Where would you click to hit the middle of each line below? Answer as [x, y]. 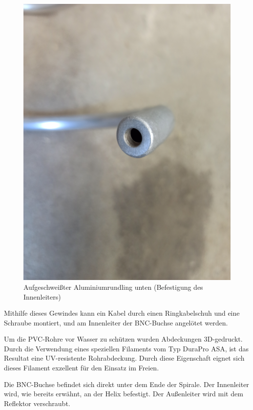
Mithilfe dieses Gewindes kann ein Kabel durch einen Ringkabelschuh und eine [122, 313]
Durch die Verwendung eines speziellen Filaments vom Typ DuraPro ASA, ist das [126, 348]
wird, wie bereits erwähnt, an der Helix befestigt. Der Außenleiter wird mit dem [124, 394]
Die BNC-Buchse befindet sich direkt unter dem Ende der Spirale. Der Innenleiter [126, 384]
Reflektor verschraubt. [37, 403]
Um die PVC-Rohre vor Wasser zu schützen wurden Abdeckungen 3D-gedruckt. [123, 339]
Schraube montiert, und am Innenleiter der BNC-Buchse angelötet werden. [116, 322]
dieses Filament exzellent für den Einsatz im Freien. [82, 368]
